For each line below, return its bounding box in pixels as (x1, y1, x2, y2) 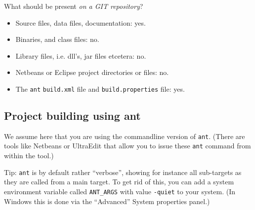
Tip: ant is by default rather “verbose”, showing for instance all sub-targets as (4, 167, 242, 177)
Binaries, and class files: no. (15, 34, 99, 44)
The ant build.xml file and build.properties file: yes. (15, 83, 185, 94)
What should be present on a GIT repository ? (4, 1, 143, 11)
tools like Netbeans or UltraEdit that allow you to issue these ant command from (4, 140, 251, 151)
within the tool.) (4, 150, 54, 161)
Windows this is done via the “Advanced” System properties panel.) (4, 196, 210, 206)
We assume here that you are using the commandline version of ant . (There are (4, 131, 245, 141)
